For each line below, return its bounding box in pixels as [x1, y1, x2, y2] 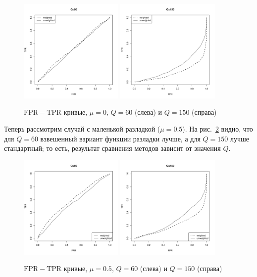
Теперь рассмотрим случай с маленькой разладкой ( [4, 123, 160, 134]
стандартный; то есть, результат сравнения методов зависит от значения [4, 143, 221, 153]
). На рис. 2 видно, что [182, 123, 253, 134]
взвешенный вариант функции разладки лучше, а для [40, 133, 201, 143]
